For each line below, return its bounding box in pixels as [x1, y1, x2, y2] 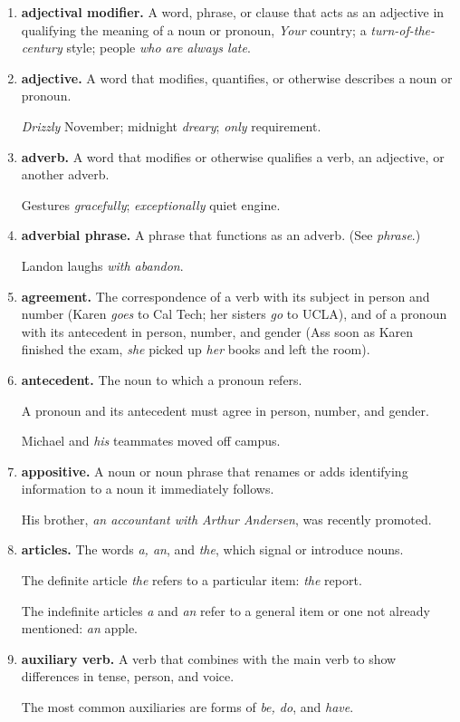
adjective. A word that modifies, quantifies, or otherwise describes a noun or [21, 68, 453, 87]
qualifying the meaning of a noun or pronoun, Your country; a [21, 20, 367, 39]
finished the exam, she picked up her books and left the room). [21, 340, 370, 359]
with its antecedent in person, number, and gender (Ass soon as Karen [21, 322, 414, 341]
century [21, 38, 62, 57]
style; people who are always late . [66, 38, 251, 57]
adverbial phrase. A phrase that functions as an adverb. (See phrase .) [21, 226, 421, 245]
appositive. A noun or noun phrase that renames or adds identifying [21, 461, 408, 480]
